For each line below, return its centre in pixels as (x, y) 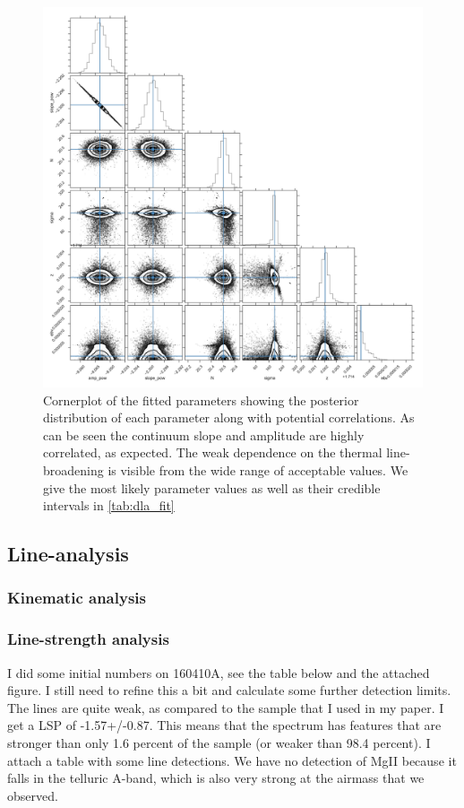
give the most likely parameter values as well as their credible (212, 487)
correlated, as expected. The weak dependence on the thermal (213, 452)
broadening (73, 469)
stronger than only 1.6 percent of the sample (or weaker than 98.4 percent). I (219, 742)
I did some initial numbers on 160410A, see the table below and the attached (219, 672)
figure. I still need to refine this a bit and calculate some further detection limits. (229, 690)
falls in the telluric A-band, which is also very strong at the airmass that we (216, 778)
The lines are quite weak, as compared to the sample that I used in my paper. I (226, 707)
